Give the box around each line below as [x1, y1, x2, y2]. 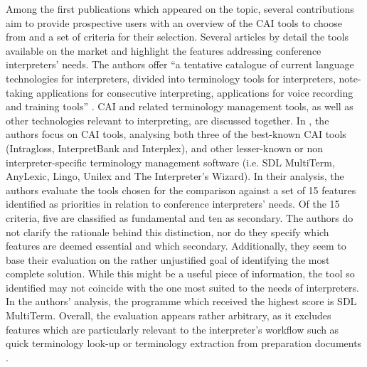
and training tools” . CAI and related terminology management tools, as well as [6, 99, 353, 114]
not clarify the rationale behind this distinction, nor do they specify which [6, 224, 329, 239]
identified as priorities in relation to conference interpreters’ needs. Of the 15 [6, 196, 340, 211]
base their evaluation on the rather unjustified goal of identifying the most [6, 252, 330, 267]
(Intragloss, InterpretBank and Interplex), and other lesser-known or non [6, 140, 324, 155]
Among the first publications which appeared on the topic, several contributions [6, 1, 354, 16]
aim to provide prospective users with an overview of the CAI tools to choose [6, 15, 342, 30]
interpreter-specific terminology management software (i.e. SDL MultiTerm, [6, 154, 335, 169]
